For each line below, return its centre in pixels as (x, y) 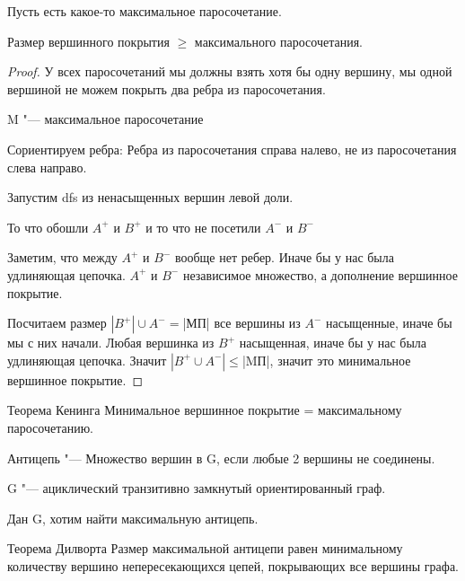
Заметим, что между (62, 257)
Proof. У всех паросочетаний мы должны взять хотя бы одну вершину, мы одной (230, 71)
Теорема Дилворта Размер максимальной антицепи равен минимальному (205, 548)
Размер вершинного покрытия (88, 41)
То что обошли (48, 227)
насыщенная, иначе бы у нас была (333, 343)
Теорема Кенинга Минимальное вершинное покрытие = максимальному (205, 410)
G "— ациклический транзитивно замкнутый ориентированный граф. (197, 488)
